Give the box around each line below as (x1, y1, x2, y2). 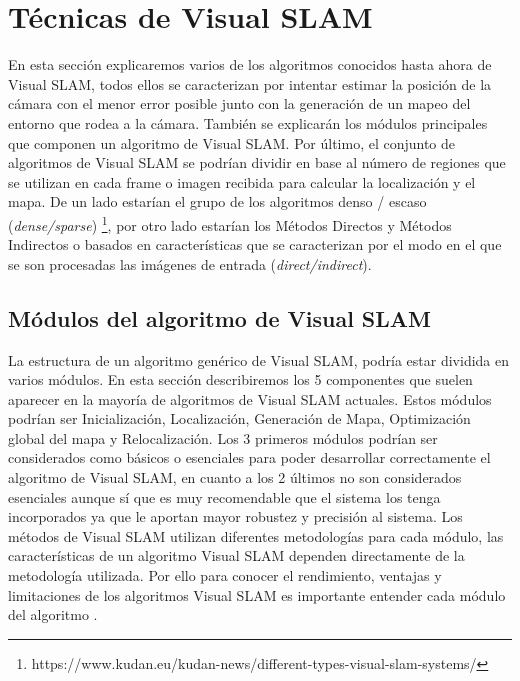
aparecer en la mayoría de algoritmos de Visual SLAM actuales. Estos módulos (8, 388, 492, 409)
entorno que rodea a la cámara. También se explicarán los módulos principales (8, 112, 488, 133)
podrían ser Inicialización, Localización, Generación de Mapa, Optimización (8, 408, 471, 429)
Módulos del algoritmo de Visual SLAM (8, 302, 432, 333)
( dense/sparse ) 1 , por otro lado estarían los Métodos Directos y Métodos (8, 211, 452, 235)
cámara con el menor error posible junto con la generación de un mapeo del (8, 93, 471, 114)
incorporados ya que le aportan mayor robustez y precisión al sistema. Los (8, 506, 463, 527)
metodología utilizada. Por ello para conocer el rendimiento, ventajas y (8, 565, 442, 586)
